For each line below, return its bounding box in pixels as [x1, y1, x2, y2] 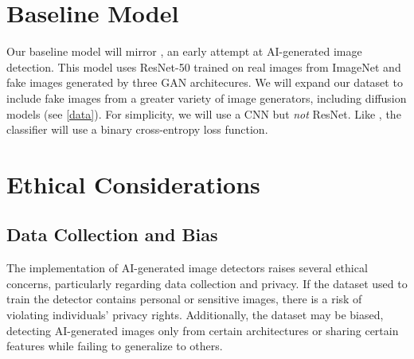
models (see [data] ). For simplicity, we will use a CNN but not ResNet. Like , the [6, 105, 401, 122]
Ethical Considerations [6, 167, 260, 200]
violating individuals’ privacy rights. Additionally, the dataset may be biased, [6, 306, 384, 323]
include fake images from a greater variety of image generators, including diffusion [6, 89, 407, 106]
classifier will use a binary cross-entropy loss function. [6, 121, 268, 138]
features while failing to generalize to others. [6, 338, 223, 354]
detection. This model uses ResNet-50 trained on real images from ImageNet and [6, 58, 401, 75]
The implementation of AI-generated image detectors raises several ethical [6, 259, 368, 276]
